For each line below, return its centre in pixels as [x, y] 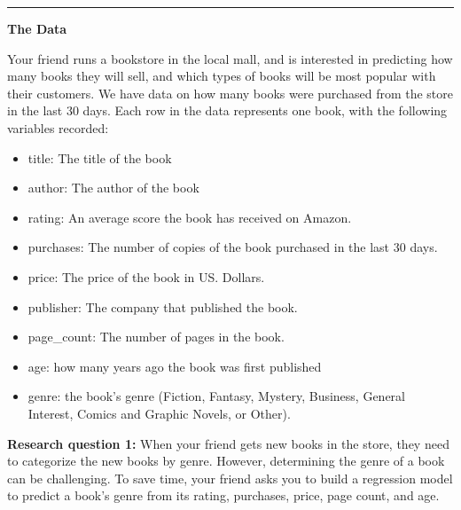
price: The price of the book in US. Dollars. [146, 276]
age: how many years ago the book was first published [175, 366]
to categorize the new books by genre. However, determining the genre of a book [226, 461]
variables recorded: [58, 127]
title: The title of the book [100, 157]
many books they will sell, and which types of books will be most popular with [222, 76]
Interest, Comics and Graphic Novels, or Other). [159, 413]
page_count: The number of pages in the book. [156, 337]
